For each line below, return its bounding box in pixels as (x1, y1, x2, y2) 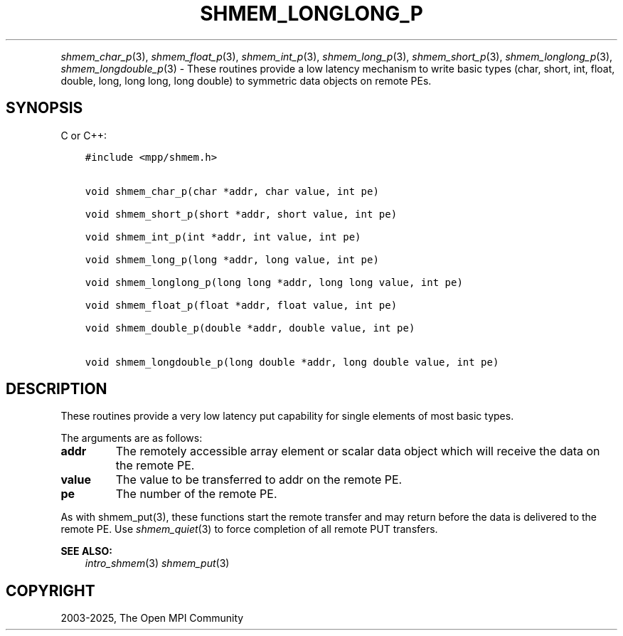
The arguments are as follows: (60, 432, 203, 445)
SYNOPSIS (6, 99, 83, 117)
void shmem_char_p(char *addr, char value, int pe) (85, 185, 379, 197)
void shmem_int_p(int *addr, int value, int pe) (85, 230, 361, 243)
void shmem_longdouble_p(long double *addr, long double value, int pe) (85, 356, 499, 368)
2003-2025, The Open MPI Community (60, 612, 244, 625)
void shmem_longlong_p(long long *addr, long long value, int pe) (85, 276, 463, 288)
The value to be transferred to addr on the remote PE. (115, 472, 403, 487)
